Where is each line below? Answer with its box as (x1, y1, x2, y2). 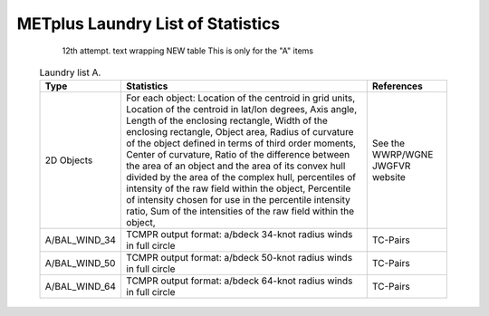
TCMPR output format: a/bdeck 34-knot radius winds (126, 228, 353, 241)
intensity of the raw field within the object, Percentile (126, 182, 351, 195)
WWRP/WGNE (371, 148, 434, 161)
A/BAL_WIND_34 (44, 234, 117, 246)
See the (371, 137, 406, 149)
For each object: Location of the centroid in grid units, (126, 91, 356, 104)
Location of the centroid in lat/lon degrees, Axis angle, (126, 103, 358, 116)
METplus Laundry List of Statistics (16, 14, 281, 34)
